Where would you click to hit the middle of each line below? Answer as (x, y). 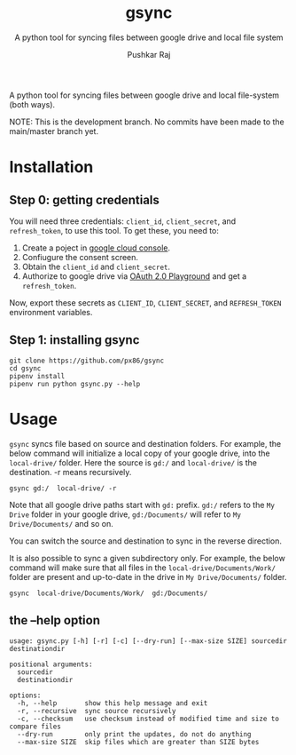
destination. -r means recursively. (70, 472)
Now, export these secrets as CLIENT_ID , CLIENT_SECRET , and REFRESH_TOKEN (145, 302)
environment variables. (51, 312)
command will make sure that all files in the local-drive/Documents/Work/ (143, 568)
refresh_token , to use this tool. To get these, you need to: (114, 230)
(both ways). (32, 104)
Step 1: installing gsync (74, 340)
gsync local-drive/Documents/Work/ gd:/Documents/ (109, 593)
